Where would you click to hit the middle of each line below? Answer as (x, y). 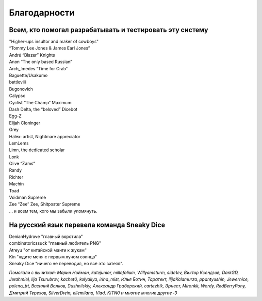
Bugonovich (21, 89)
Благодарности (42, 13)
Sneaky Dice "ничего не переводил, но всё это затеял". (66, 264)
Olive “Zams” (22, 164)
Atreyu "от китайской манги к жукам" (48, 250)
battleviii (17, 82)
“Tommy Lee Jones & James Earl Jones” (49, 48)
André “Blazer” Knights (32, 55)
